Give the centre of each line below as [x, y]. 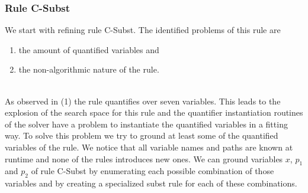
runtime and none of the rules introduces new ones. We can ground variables [144, 158]
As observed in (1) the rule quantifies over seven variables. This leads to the [143, 101]
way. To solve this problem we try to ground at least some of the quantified [142, 135]
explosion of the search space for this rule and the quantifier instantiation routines [154, 112]
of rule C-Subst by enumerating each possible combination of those [153, 171]
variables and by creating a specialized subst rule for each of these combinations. [151, 183]
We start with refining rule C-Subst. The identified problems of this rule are [143, 30]
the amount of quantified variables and [89, 49]
